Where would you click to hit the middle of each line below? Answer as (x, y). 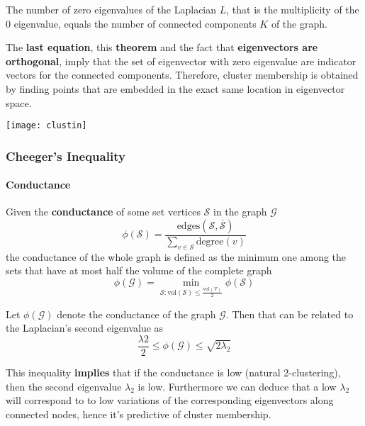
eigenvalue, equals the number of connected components (135, 23)
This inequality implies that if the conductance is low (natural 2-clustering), (173, 372)
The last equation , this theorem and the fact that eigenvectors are (162, 47)
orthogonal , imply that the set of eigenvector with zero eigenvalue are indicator (181, 61)
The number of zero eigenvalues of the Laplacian (111, 9)
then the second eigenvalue (64, 386)
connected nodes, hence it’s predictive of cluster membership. (139, 414)
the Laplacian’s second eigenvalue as (85, 328)
